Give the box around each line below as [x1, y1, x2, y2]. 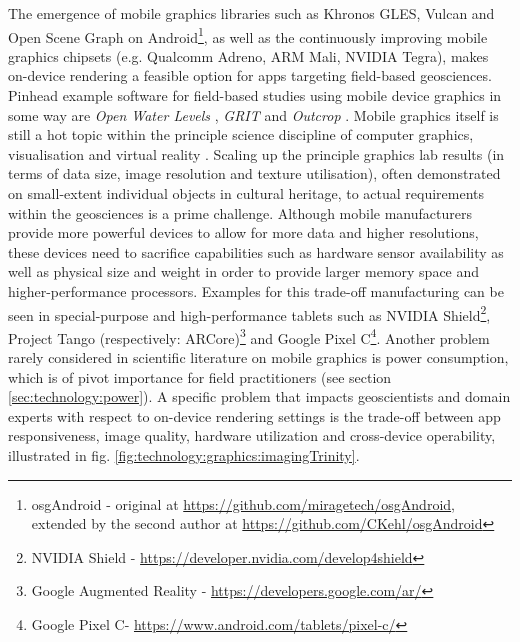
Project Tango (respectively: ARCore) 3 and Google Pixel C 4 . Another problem [8, 324, 490, 348]
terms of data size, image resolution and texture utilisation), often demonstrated [8, 163, 501, 184]
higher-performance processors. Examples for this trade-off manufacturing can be [8, 280, 504, 301]
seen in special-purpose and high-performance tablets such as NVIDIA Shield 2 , [8, 301, 491, 325]
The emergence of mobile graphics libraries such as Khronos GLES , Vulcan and [8, 3, 495, 23]
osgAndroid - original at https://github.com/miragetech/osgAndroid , [31, 493, 455, 514]
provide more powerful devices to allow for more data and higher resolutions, [8, 222, 479, 243]
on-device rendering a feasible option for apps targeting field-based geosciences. [8, 65, 492, 86]
